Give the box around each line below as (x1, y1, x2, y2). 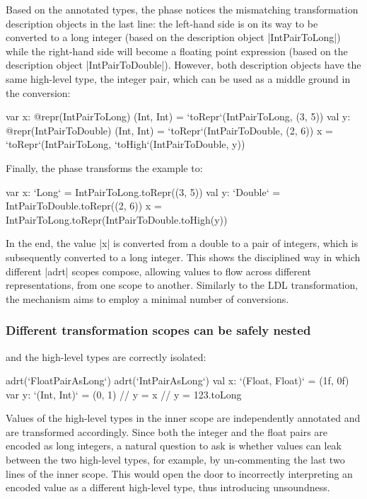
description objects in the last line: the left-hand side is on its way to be (6, 16, 318, 30)
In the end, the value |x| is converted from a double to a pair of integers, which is (6, 236, 359, 251)
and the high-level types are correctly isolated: (6, 349, 206, 364)
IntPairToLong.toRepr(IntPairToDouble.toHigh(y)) (6, 212, 228, 226)
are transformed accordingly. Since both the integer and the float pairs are (6, 424, 328, 439)
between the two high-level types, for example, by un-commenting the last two (6, 452, 345, 467)
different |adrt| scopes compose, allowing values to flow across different (6, 263, 311, 278)
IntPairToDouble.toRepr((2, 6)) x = (6, 198, 162, 213)
